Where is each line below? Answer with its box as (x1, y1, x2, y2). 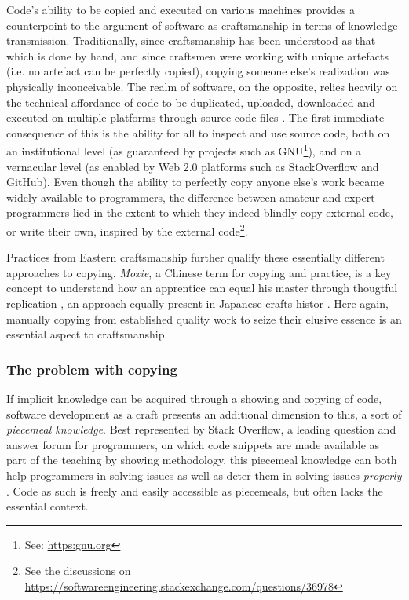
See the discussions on (24, 562, 131, 579)
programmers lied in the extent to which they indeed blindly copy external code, (6, 204, 393, 221)
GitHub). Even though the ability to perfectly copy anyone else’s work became (6, 174, 385, 190)
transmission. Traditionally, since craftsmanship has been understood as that (6, 32, 376, 49)
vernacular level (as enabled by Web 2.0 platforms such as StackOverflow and (6, 158, 379, 174)
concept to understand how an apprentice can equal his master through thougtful (6, 280, 398, 296)
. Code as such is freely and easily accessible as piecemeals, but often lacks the (6, 482, 383, 499)
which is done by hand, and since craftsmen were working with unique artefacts (6, 47, 389, 64)
